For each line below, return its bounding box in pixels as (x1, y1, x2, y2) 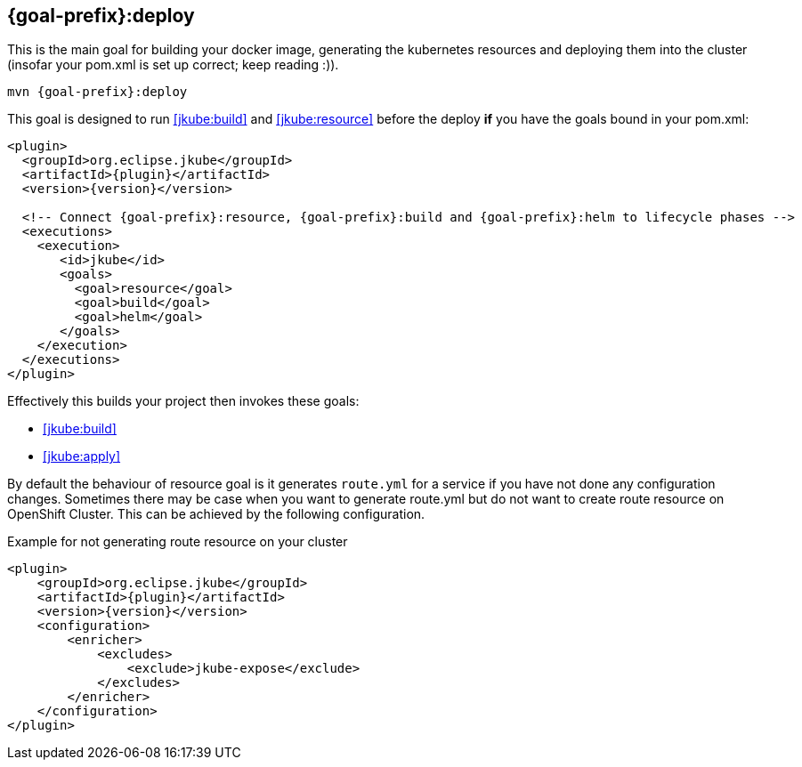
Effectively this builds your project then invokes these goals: (7, 393, 360, 409)
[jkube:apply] (43, 448, 121, 464)
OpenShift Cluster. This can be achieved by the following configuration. (7, 506, 425, 522)
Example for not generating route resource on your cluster (7, 534, 348, 550)
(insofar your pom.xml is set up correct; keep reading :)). (7, 57, 339, 73)
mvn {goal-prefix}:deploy (7, 85, 188, 100)
